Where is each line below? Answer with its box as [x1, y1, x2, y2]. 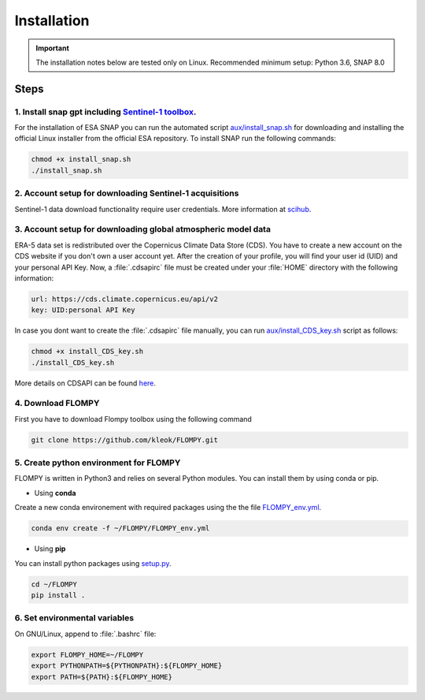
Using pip [34, 544, 66, 553]
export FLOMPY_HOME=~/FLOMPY [31, 650, 144, 659]
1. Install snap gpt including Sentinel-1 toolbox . [14, 106, 197, 117]
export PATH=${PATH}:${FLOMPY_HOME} [31, 672, 173, 681]
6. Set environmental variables [14, 612, 134, 624]
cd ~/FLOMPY [31, 579, 78, 589]
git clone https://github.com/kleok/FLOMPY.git [31, 435, 218, 445]
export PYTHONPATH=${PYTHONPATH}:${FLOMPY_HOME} [31, 661, 223, 670]
